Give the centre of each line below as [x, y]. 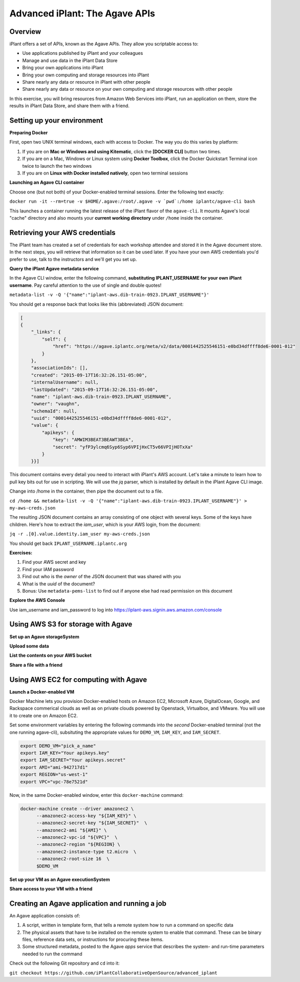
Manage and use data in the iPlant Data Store [70, 60]
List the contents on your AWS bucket [50, 655]
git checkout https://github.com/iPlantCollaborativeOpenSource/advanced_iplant [113, 973]
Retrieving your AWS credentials [62, 233]
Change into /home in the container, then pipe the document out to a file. [86, 491]
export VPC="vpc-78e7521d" [54, 782]
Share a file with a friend [36, 665]
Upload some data [29, 646]
